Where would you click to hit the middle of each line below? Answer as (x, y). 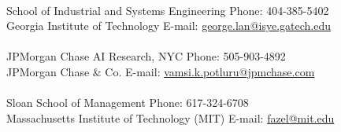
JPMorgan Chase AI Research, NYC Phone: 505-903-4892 (146, 56)
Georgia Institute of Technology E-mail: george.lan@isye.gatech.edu (169, 26)
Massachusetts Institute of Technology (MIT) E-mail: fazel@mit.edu (170, 117)
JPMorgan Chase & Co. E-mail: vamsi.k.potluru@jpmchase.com (161, 71)
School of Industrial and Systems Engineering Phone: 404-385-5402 (168, 10)
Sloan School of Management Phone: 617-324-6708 (128, 103)
